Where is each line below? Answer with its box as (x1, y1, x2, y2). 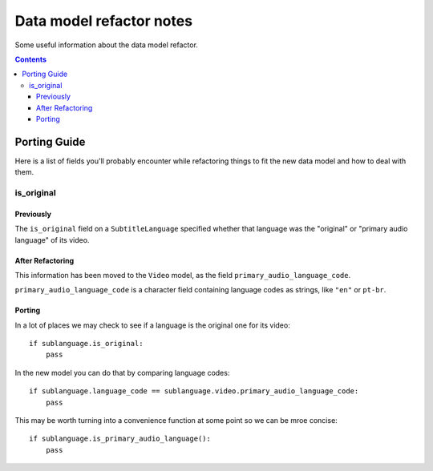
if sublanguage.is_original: (29, 339, 144, 348)
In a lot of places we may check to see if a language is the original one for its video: (14, 320, 290, 330)
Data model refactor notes (14, 12, 192, 30)
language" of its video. (14, 235, 90, 244)
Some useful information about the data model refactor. (14, 40, 198, 50)
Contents (14, 54, 47, 64)
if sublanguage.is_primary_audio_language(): (29, 434, 212, 444)
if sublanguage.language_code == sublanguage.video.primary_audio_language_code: (29, 387, 359, 396)
